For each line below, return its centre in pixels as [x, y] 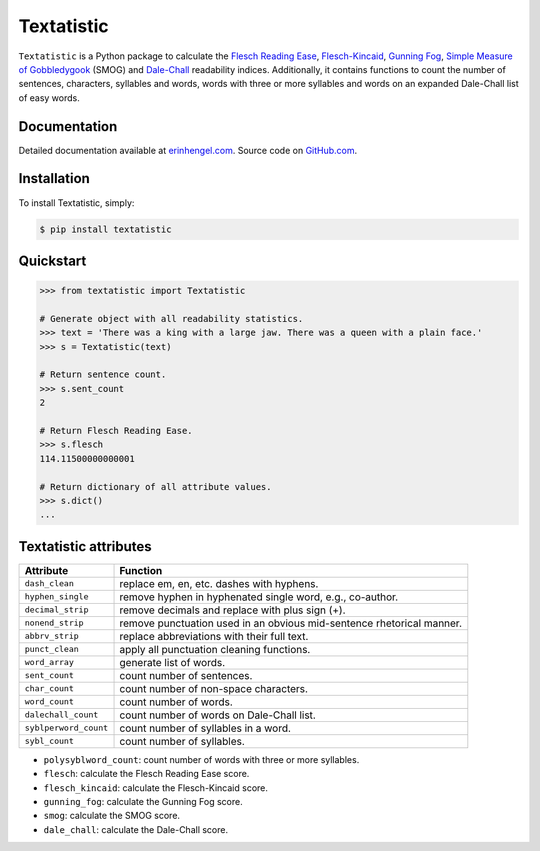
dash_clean [49, 583]
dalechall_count [61, 715]
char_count [49, 688]
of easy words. [49, 97]
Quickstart [52, 260]
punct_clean [51, 649]
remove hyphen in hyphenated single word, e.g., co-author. [259, 597]
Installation [54, 178]
